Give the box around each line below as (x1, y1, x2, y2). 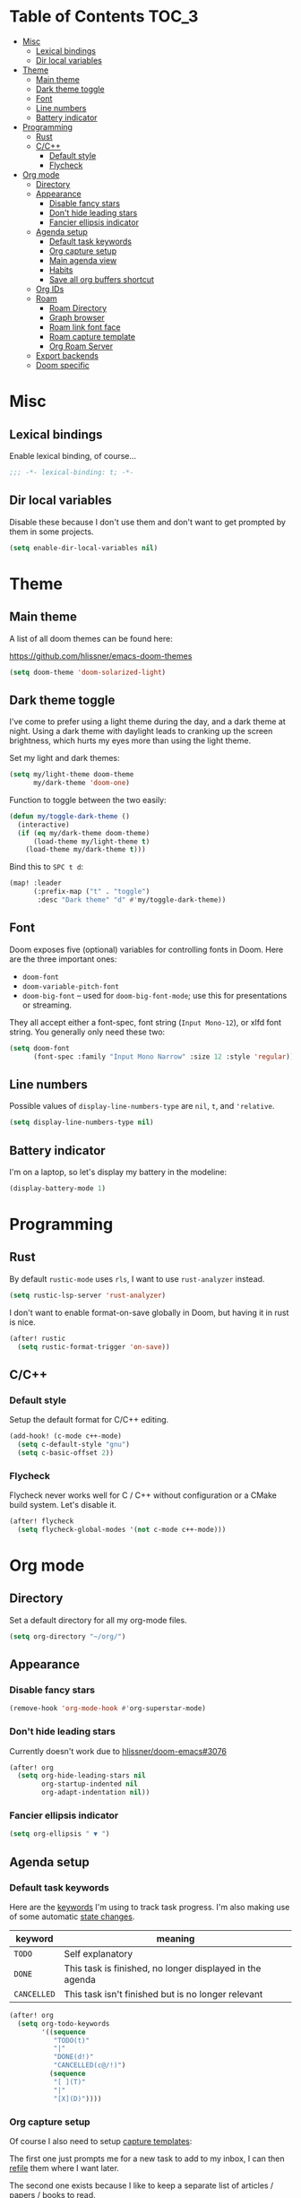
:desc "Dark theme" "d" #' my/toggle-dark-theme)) (37, 896, 227, 904)
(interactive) (17, 820, 70, 829)
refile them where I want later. (9, 2162, 119, 2173)
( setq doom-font (9, 1043, 70, 1052)
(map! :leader (9, 878, 63, 888)
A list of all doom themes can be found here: (9, 633, 173, 644)
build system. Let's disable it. (9, 1500, 117, 1510)
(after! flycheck (9, 1517, 74, 1526)
